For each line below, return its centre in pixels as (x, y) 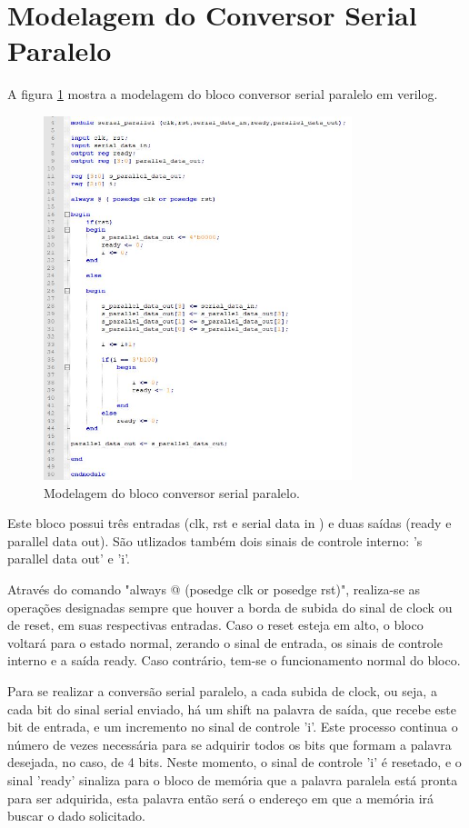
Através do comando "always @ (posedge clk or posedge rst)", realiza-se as (214, 589)
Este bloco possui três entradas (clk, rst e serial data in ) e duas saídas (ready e (230, 523)
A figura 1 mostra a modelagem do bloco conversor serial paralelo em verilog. (223, 94)
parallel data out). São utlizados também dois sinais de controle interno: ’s (215, 540)
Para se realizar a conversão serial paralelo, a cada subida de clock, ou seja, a (222, 691)
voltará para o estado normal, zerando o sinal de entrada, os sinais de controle (225, 642)
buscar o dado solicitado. (76, 816)
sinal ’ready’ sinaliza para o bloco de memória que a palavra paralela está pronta (233, 780)
